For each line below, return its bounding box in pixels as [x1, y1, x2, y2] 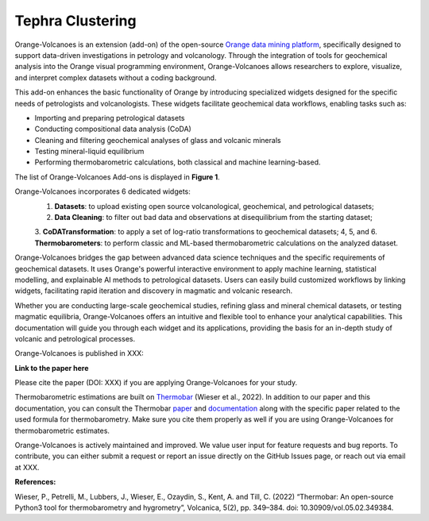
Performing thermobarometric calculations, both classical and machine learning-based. [34, 157, 321, 167]
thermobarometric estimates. [14, 426, 110, 435]
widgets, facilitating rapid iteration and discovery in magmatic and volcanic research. [14, 286, 293, 295]
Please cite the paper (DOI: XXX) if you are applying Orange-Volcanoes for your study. [14, 378, 298, 388]
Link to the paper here [14, 363, 89, 372]
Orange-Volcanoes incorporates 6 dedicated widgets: [14, 187, 191, 196]
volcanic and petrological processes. [14, 334, 135, 343]
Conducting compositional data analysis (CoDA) [34, 124, 192, 134]
